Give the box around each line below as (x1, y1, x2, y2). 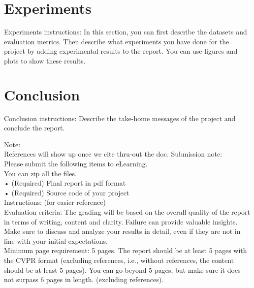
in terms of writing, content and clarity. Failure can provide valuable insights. (4, 216, 238, 226)
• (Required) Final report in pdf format (4, 178, 126, 188)
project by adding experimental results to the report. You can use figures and (4, 46, 238, 56)
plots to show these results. (4, 55, 86, 65)
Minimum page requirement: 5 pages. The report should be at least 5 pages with (4, 245, 247, 256)
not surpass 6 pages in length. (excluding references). (4, 274, 164, 285)
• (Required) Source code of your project (4, 187, 129, 197)
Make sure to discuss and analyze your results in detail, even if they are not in (4, 226, 241, 236)
